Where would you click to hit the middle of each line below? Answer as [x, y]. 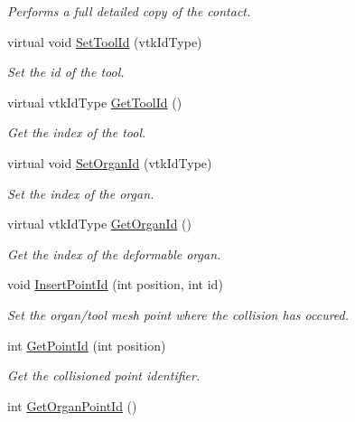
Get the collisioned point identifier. [104, 375]
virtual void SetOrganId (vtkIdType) [110, 162]
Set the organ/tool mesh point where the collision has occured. [178, 314]
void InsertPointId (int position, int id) [115, 284]
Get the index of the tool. [77, 132]
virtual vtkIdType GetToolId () [95, 102]
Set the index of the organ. [81, 193]
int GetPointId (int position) [87, 345]
